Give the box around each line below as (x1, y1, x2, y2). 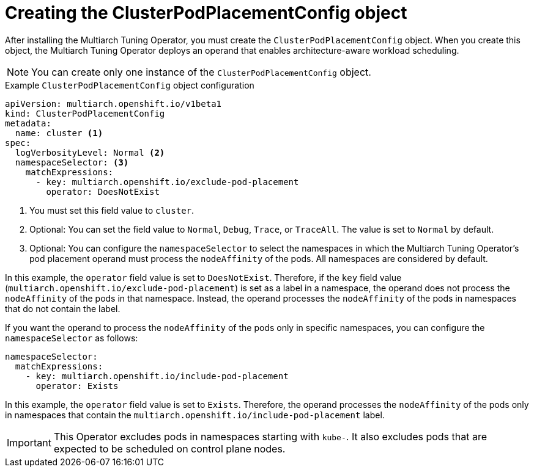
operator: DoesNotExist (46, 186, 160, 197)
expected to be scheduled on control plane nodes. (53, 442, 286, 455)
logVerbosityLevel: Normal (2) (15, 147, 165, 158)
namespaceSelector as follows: (5, 332, 138, 343)
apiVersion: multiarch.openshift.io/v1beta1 (5, 98, 222, 109)
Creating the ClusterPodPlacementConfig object (5, 2, 407, 23)
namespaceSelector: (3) (15, 157, 129, 167)
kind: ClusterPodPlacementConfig (5, 108, 165, 118)
